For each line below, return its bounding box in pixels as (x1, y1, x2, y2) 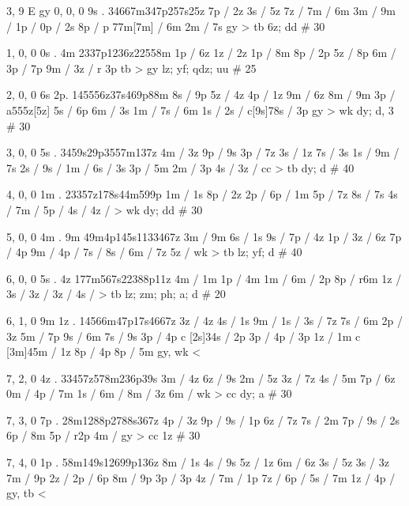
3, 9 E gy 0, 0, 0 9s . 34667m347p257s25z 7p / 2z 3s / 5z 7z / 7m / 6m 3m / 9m (6, 2, 396, 18)
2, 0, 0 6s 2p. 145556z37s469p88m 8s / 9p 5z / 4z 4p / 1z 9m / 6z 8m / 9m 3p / (6, 86, 396, 103)
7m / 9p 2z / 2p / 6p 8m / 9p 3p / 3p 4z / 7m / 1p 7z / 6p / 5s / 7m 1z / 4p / (6, 469, 396, 485)
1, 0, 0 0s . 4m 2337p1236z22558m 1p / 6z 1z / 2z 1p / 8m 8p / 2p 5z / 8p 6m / (6, 44, 396, 61)
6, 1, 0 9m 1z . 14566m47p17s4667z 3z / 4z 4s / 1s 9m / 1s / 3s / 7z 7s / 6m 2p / (6, 312, 403, 328)
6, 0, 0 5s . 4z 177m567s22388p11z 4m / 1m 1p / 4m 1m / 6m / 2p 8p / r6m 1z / (6, 270, 402, 286)
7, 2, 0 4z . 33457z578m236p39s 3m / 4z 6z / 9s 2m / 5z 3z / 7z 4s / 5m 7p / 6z (6, 369, 396, 386)
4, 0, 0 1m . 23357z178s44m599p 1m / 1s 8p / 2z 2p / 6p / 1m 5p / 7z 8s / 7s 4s (6, 186, 398, 202)
